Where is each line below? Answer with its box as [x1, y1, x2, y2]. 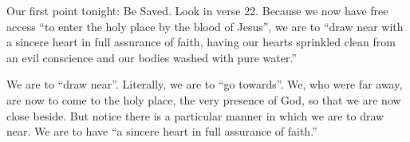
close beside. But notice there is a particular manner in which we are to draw [6, 107, 384, 124]
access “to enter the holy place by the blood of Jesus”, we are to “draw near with [6, 18, 404, 34]
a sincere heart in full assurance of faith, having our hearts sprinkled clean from [6, 34, 396, 50]
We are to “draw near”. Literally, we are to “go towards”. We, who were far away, [6, 76, 403, 93]
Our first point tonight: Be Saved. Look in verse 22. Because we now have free [6, 2, 388, 18]
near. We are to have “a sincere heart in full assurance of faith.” [6, 123, 317, 140]
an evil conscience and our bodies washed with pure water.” [6, 49, 297, 65]
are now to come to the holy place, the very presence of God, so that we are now [6, 91, 401, 108]
